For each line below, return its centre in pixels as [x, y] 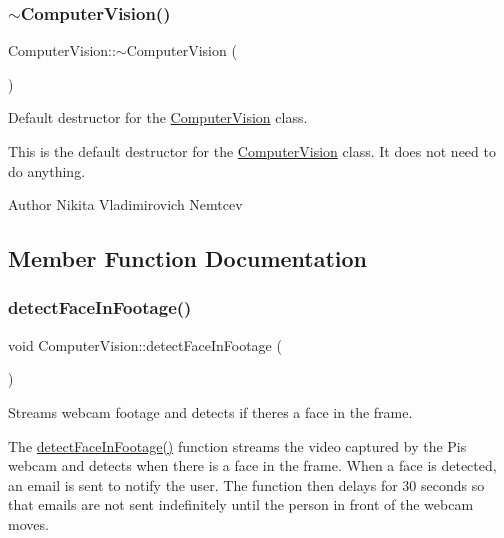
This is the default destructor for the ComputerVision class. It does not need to [252, 151]
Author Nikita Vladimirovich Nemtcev [125, 204]
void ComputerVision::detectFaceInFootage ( [145, 344]
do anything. [47, 170]
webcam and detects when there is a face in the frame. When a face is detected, [252, 465]
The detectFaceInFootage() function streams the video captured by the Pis [237, 445]
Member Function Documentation [188, 258]
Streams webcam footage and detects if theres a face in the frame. [210, 411]
